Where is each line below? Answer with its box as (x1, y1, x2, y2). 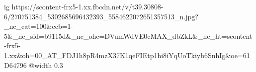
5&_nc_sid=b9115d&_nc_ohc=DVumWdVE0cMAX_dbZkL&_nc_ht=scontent (4, 30, 253, 41)
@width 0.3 (29, 60, 63, 70)
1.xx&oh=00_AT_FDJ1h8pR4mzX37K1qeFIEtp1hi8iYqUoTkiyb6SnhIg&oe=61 (4, 50, 250, 60)
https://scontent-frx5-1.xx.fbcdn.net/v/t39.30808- (11, 1, 164, 11)
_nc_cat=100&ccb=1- (4, 21, 74, 31)
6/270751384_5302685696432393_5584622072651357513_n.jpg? (4, 11, 198, 21)
